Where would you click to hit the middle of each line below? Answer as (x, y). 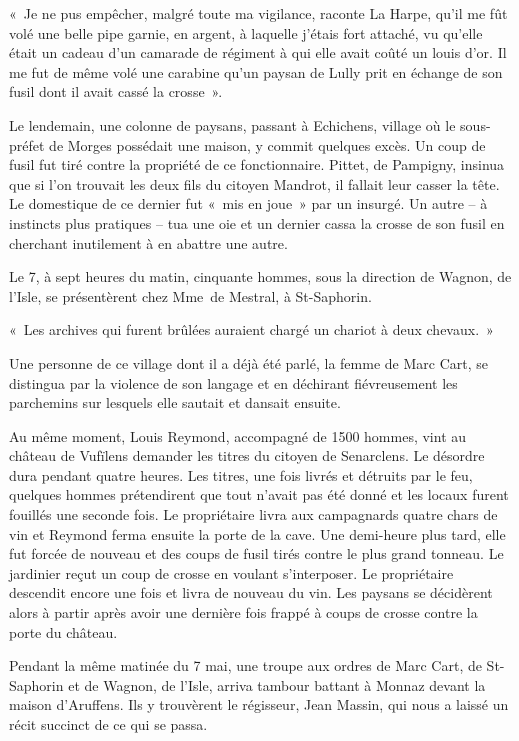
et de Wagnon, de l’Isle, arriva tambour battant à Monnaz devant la (277, 684)
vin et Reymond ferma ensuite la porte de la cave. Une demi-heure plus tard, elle (257, 533)
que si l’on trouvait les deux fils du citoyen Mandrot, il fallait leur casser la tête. (254, 183)
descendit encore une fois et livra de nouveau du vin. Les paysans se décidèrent (251, 592)
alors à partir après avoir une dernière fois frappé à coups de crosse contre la (243, 612)
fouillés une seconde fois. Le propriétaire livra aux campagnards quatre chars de (253, 514)
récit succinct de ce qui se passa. (108, 724)
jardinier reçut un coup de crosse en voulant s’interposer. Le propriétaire (231, 572)
